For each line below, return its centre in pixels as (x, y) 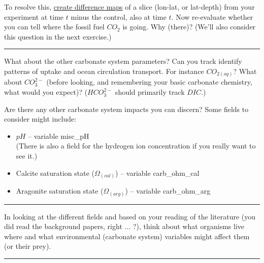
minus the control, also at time (119, 16)
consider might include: (40, 119)
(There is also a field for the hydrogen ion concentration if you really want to (136, 146)
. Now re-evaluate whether (212, 16)
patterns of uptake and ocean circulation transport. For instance (104, 71)
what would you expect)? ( (46, 92)
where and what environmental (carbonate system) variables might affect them (127, 236)
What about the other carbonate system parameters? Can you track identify (123, 61)
